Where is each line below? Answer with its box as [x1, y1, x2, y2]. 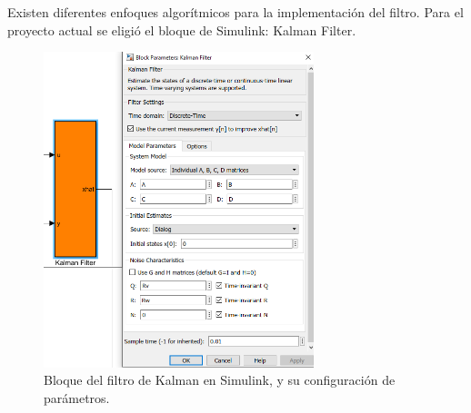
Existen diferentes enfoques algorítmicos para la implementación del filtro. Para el [7, 3, 464, 21]
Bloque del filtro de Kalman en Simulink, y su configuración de [44, 370, 396, 389]
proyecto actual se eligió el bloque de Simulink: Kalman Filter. [7, 20, 356, 39]
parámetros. [44, 388, 110, 407]
